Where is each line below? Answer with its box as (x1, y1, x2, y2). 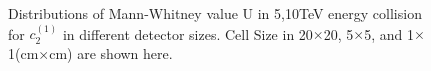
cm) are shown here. (49, 43, 173, 63)
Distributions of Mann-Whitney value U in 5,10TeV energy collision (8, 3, 422, 23)
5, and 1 (364, 23, 415, 44)
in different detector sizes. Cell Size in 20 (62, 23, 313, 44)
